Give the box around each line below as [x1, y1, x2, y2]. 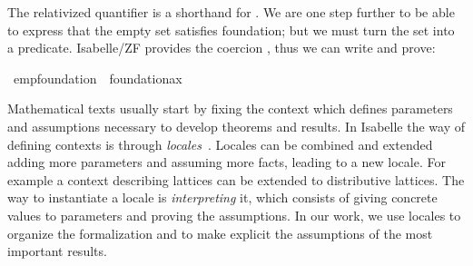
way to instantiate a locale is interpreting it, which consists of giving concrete [7, 188, 438, 207]
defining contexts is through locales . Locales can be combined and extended [7, 134, 433, 153]
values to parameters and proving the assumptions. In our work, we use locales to [7, 205, 461, 224]
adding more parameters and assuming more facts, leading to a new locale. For [7, 153, 446, 172]
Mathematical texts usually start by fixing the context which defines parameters [7, 99, 453, 118]
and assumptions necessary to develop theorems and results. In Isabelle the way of [7, 116, 465, 135]
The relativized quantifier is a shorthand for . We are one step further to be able [7, 3, 455, 21]
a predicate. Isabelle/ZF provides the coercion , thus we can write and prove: [7, 38, 436, 57]
